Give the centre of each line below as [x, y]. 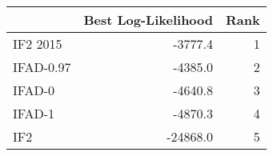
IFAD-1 [34, 113]
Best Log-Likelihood [149, 20]
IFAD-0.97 [42, 67]
